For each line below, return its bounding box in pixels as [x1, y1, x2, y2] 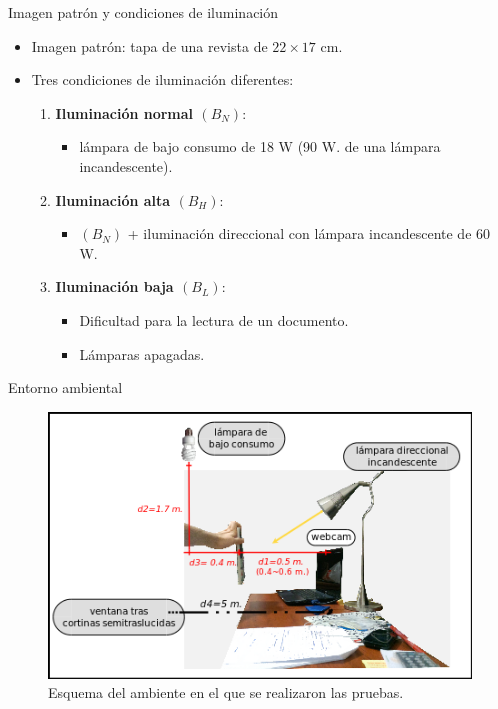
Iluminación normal [55, 102, 194, 123]
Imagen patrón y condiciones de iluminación [8, 2, 279, 22]
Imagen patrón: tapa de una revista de [31, 35, 268, 56]
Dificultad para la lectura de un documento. [79, 309, 349, 330]
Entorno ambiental [8, 377, 123, 398]
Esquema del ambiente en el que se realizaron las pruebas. [48, 682, 404, 703]
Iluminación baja [55, 276, 174, 297]
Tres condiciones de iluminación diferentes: [31, 69, 294, 90]
